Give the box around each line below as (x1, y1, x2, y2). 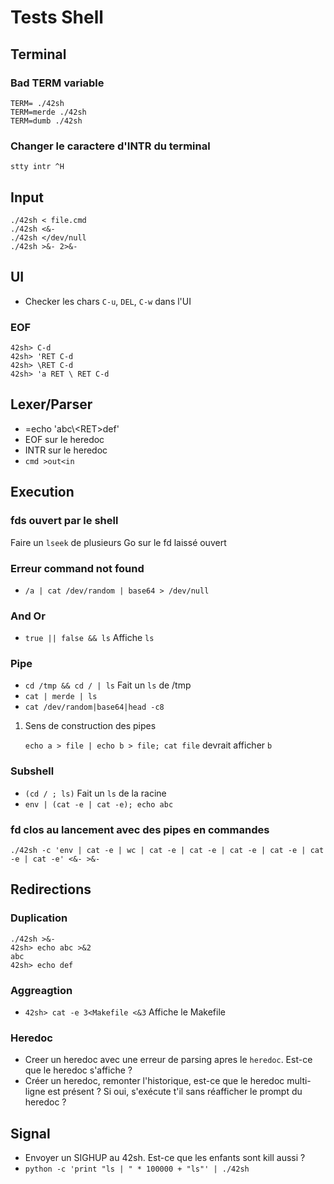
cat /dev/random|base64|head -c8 (24, 702, 165, 713)
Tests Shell (10, 6, 104, 29)
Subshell (10, 764, 55, 778)
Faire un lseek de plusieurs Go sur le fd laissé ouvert (10, 536, 227, 548)
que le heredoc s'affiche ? (24, 1064, 133, 1076)
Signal (10, 1125, 51, 1142)
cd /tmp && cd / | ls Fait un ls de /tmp (24, 679, 192, 691)
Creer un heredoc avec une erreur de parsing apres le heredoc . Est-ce (24, 1054, 313, 1066)
